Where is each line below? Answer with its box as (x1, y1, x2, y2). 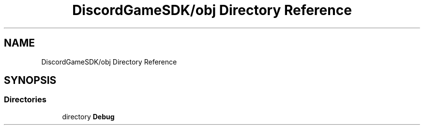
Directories (4, 95, 46, 105)
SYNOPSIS (4, 74, 57, 87)
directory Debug (62, 112, 115, 121)
